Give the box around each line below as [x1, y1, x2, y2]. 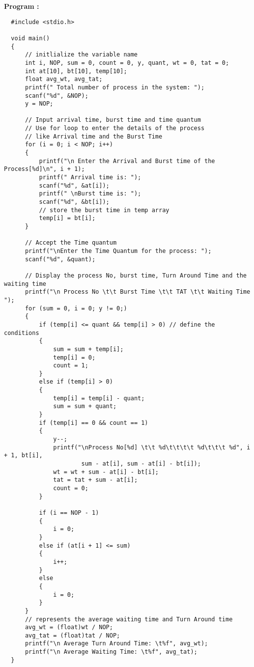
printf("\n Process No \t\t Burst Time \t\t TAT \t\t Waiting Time [25, 288, 251, 296]
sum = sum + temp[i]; [53, 345, 124, 353]
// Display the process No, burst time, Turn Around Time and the [25, 272, 247, 279]
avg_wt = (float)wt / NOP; [25, 624, 113, 631]
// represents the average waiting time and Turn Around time [25, 615, 233, 623]
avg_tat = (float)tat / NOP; [25, 632, 120, 639]
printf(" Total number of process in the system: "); [25, 83, 205, 91]
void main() [11, 34, 50, 42]
